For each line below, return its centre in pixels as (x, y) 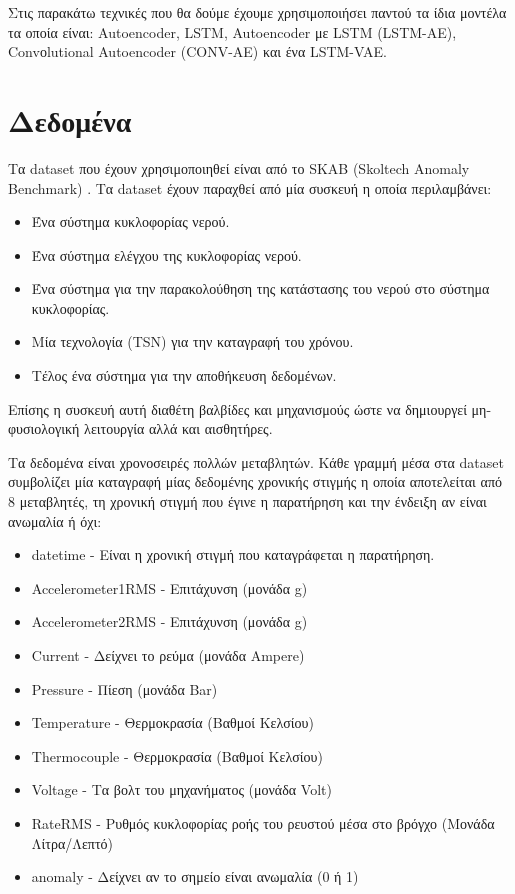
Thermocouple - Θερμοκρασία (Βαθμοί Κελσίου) (177, 755)
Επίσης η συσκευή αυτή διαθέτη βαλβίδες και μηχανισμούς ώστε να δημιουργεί (237, 408)
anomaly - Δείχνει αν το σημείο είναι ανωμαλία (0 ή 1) (195, 876)
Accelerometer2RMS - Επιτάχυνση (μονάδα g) (169, 621)
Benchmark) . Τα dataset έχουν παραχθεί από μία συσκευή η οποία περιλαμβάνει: (250, 187)
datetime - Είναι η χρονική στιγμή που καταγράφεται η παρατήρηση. (233, 554)
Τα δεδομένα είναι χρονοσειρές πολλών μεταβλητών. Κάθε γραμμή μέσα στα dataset (256, 461)
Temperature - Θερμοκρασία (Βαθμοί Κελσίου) (172, 722)
